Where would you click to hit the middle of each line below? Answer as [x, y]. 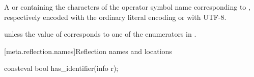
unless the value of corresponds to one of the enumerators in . [100, 34]
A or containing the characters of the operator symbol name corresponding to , [127, 7]
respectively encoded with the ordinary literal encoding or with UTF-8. [115, 17]
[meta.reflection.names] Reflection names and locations [88, 51]
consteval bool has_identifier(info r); [61, 68]
